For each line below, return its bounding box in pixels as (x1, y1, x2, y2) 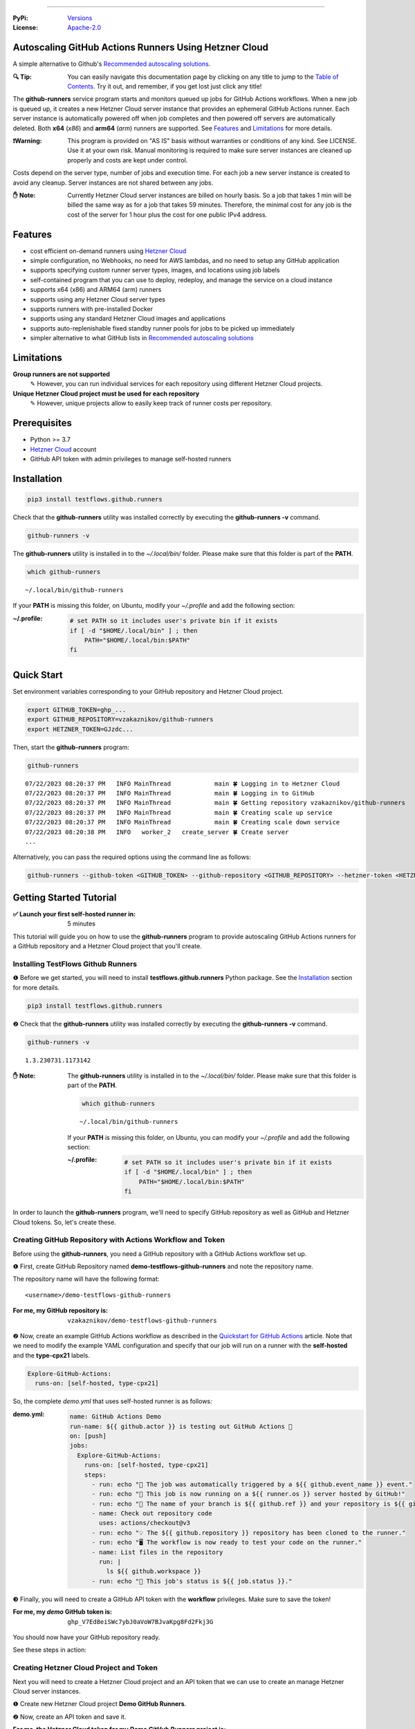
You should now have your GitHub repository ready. (12, 1633, 160, 1641)
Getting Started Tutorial (12, 891, 117, 903)
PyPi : (12, 14, 29, 22)
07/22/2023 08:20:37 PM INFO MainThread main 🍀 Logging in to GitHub (25, 789, 315, 797)
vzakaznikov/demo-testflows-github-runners (67, 1316, 217, 1324)
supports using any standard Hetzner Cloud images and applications (30, 315, 226, 323)
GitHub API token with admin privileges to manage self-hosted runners (30, 454, 232, 463)
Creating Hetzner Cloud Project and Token (12, 1663, 158, 1673)
